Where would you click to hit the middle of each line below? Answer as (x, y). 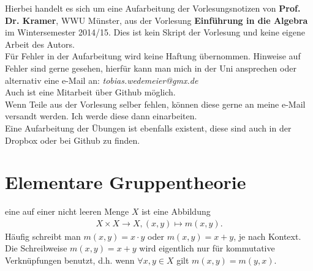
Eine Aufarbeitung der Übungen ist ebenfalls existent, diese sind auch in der (148, 128)
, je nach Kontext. (267, 236)
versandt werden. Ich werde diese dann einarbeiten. (101, 116)
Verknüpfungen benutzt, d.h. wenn (70, 260)
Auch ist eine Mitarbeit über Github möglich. (90, 92)
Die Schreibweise (36, 248)
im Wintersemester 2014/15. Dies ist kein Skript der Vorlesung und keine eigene (155, 32)
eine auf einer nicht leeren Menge (67, 211)
